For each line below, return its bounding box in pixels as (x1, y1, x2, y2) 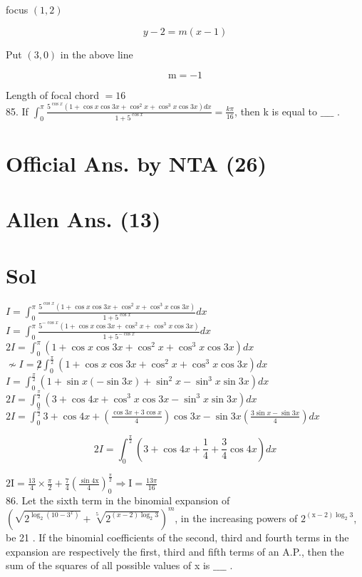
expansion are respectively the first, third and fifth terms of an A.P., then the (6, 544, 344, 558)
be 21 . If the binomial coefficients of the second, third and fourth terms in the (6, 529, 349, 544)
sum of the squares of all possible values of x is (6, 558, 210, 573)
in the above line (60, 46, 133, 61)
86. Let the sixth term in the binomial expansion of (6, 492, 230, 507)
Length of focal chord (6, 88, 99, 103)
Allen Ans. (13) (6, 204, 161, 234)
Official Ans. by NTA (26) (6, 148, 267, 177)
